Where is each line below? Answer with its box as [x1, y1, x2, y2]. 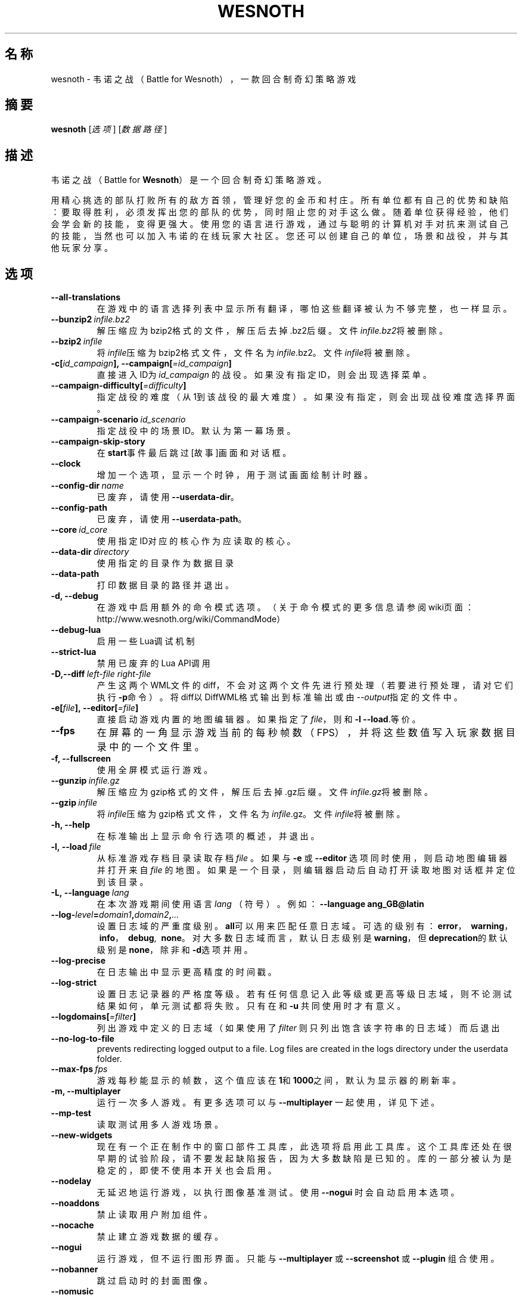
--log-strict [51, 977, 97, 988]
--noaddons [51, 1198, 100, 1209]
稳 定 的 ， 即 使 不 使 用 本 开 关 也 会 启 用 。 [97, 1165, 276, 1176]
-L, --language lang [51, 887, 129, 898]
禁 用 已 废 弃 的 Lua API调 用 [97, 658, 210, 669]
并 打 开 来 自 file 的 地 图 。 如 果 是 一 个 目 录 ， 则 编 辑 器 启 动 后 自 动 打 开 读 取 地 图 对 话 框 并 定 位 [97, 865, 515, 875]
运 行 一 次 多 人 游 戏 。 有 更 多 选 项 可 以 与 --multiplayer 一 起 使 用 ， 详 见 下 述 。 [97, 1097, 440, 1108]
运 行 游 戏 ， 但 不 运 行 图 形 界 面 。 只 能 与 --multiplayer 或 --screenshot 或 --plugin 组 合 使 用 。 [97, 1253, 499, 1264]
